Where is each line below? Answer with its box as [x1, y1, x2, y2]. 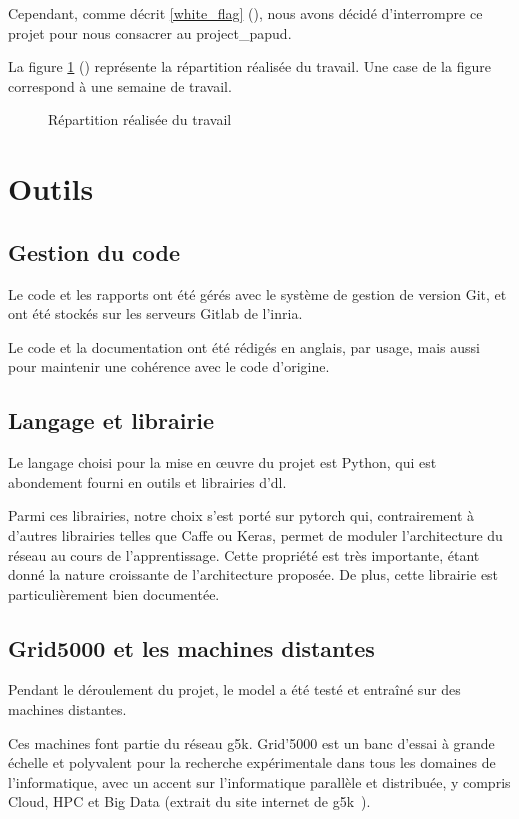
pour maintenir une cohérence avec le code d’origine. [8, 356, 330, 377]
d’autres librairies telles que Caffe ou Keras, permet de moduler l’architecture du [8, 524, 503, 545]
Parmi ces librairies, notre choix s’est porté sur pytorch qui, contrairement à [8, 505, 475, 526]
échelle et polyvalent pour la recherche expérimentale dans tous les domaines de [8, 752, 496, 773]
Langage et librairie [8, 405, 215, 436]
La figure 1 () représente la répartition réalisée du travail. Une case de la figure [8, 56, 491, 77]
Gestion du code [8, 236, 181, 267]
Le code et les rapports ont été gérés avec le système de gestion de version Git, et [8, 283, 507, 304]
